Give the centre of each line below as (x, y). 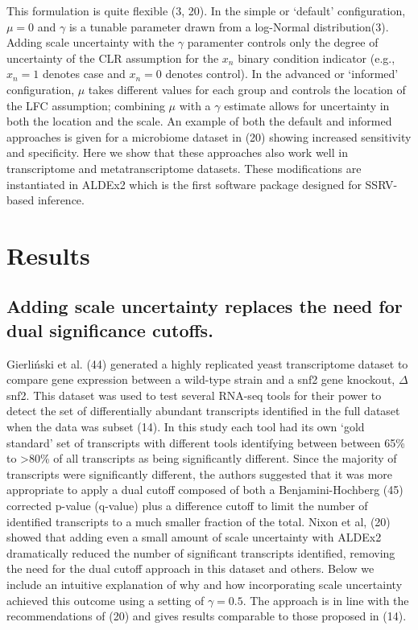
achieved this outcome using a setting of (106, 600)
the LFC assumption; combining (86, 105)
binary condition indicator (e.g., (317, 58)
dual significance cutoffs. (110, 329)
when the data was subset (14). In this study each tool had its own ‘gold (186, 427)
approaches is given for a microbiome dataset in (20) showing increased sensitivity (209, 136)
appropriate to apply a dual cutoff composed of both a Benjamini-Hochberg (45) (205, 490)
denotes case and (84, 74)
